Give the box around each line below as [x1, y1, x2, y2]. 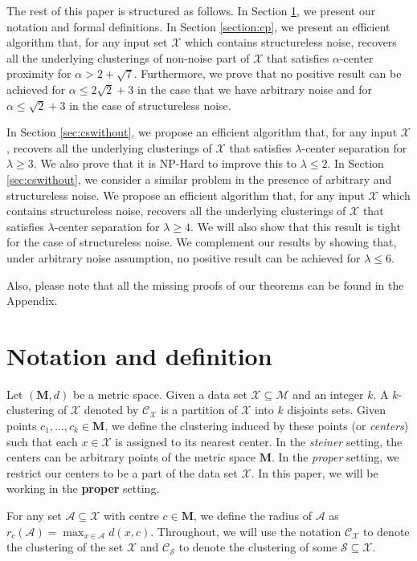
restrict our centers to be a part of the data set [6, 464, 238, 481]
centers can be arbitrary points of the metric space [6, 449, 256, 465]
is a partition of [161, 401, 238, 418]
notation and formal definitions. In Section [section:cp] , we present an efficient [6, 18, 390, 35]
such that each [6, 433, 78, 449]
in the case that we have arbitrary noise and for [137, 80, 372, 97]
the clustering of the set [6, 539, 124, 555]
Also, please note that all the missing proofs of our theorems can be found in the [6, 276, 404, 293]
